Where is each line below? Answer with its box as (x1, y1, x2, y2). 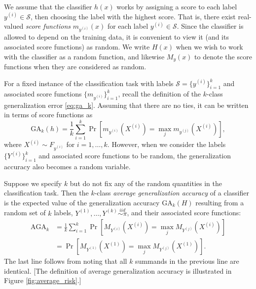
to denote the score (194, 51, 252, 61)
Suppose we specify (4, 178, 62, 188)
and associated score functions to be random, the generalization (38, 150, 231, 161)
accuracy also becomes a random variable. (4, 161, 131, 171)
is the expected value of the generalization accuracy (4, 197, 160, 207)
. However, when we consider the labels (107, 139, 226, 149)
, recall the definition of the (118, 89, 201, 99)
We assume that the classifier (4, 1, 92, 11)
